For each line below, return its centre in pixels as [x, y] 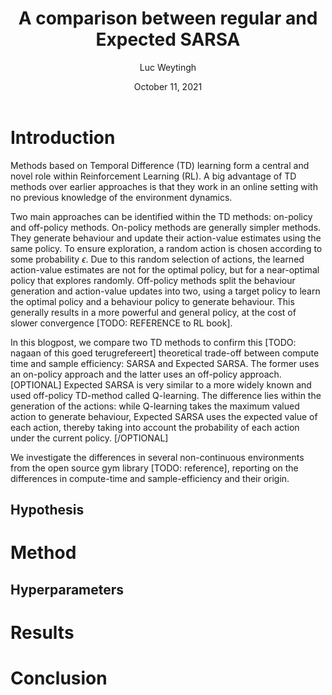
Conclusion [59, 678]
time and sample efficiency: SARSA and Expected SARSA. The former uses [165, 363]
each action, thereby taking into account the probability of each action [155, 427]
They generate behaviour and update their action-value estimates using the [166, 238]
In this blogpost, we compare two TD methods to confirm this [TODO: [153, 342]
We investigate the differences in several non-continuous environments [157, 457]
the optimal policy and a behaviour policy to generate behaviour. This [152, 301]
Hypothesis [47, 510]
